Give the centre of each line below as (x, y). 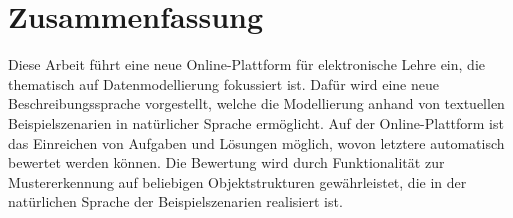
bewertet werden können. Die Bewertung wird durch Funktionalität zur (226, 162)
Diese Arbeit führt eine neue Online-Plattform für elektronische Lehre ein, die (246, 64)
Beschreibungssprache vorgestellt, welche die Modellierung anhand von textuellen (256, 103)
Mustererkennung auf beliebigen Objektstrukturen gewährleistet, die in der (237, 181)
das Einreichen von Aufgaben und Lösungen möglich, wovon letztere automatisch (256, 142)
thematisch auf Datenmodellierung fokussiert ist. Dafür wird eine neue (223, 83)
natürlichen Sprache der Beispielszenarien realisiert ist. (175, 201)
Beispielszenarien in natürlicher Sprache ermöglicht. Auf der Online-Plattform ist (256, 122)
